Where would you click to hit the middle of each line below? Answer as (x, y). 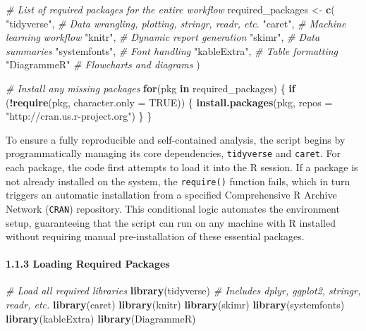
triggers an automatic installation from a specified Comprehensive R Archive (171, 195)
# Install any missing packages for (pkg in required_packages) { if (151, 88)
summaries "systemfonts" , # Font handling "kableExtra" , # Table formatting (172, 50)
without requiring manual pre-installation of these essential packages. (155, 236)
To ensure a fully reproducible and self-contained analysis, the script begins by (176, 139)
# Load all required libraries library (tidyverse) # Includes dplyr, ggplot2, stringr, (183, 291)
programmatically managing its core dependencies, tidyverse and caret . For (173, 153)
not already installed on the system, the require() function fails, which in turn (178, 181)
